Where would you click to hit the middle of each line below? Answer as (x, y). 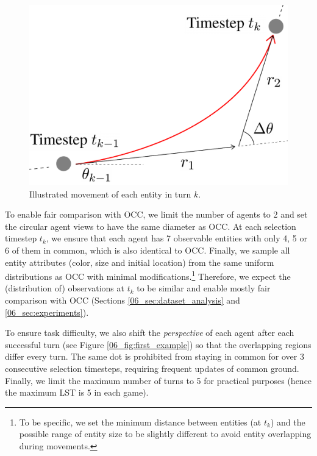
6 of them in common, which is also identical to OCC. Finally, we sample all (148, 250)
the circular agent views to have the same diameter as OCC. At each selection (151, 226)
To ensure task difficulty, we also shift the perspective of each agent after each (150, 333)
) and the (288, 422)
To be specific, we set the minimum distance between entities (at (140, 422)
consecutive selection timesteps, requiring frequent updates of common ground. (152, 369)
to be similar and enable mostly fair (204, 288)
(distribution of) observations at (65, 288)
